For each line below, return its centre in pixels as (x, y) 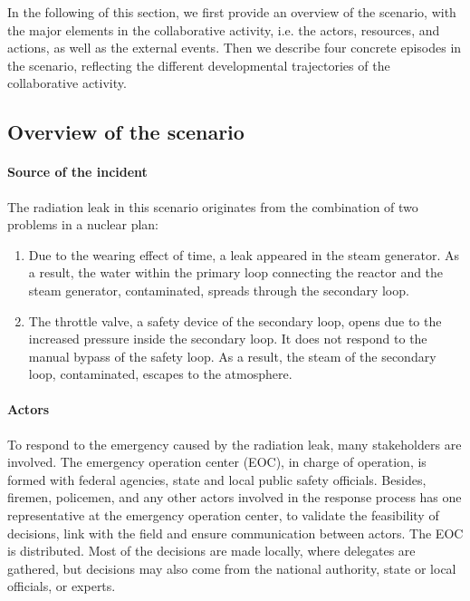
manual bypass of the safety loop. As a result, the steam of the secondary (232, 356)
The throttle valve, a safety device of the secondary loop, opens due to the (235, 320)
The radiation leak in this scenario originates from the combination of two (213, 206)
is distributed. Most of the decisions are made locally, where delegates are (211, 551)
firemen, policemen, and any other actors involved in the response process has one (235, 497)
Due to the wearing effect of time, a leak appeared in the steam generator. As (244, 254)
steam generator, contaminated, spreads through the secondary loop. (219, 290)
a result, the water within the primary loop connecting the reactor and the (236, 272)
